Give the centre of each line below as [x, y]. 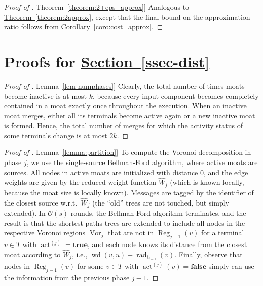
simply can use [231, 266]
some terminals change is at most [56, 135]
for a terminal [222, 233]
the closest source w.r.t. [41, 202]
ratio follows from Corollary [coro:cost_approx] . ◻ [84, 27]
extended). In [25, 213]
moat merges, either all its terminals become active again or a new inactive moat [130, 115]
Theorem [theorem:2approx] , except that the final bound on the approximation [127, 16]
